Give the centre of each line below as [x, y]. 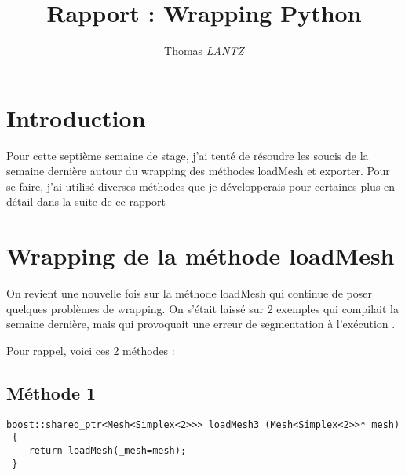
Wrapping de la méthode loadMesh [201, 256]
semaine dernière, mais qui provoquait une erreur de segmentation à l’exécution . [201, 324]
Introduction [76, 117]
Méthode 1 [51, 392]
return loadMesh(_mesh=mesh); [108, 451]
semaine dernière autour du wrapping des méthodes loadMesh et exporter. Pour [198, 171]
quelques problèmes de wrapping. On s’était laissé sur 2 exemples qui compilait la [202, 308]
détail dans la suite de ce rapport [86, 201]
